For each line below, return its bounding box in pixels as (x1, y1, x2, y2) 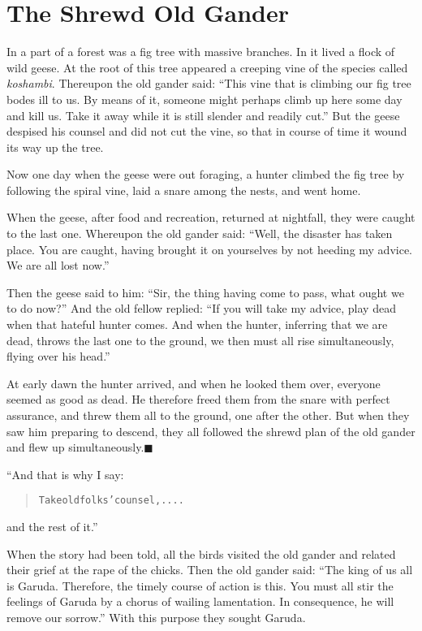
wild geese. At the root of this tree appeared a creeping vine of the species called (6, 58, 408, 76)
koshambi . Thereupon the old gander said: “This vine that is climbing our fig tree (6, 75, 411, 92)
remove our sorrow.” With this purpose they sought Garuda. (6, 609, 306, 625)
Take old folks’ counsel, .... (38, 495, 184, 507)
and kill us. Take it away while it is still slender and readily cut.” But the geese (6, 106, 400, 123)
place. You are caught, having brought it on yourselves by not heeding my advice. (6, 240, 413, 257)
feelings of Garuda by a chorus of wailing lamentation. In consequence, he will (6, 593, 394, 610)
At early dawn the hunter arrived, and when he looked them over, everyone (6, 374, 381, 391)
